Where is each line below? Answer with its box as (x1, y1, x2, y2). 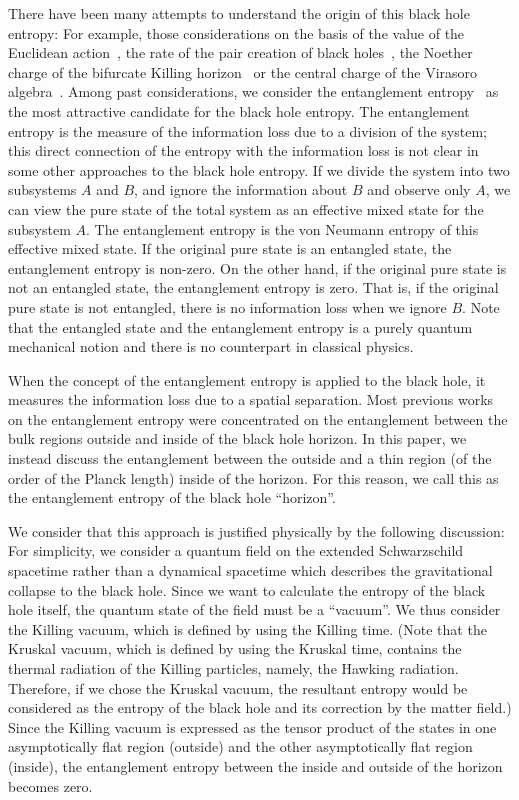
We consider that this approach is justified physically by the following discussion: (8, 520, 505, 541)
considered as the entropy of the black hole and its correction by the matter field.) (8, 697, 512, 718)
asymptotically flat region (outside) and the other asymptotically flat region (8, 736, 473, 757)
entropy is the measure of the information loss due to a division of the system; (8, 120, 487, 141)
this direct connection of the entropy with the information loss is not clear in (8, 140, 479, 161)
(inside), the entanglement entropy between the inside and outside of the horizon (8, 755, 503, 776)
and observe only (367, 179, 471, 200)
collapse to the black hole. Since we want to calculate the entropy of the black (8, 579, 486, 600)
